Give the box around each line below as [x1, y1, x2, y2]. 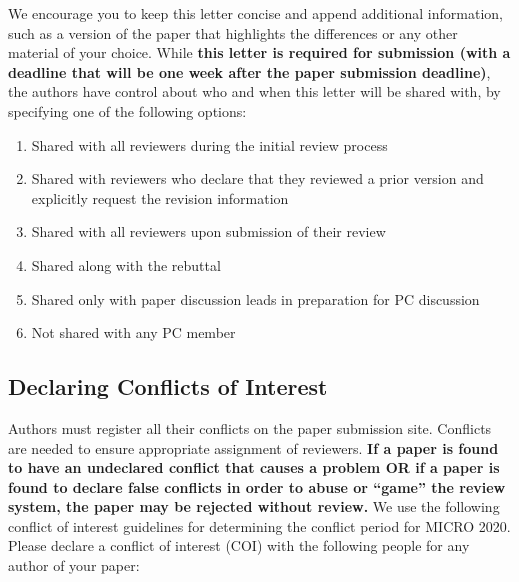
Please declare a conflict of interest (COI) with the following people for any [8, 535, 470, 556]
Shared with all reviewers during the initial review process [31, 134, 388, 155]
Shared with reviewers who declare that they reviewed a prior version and [31, 168, 484, 189]
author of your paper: [8, 555, 140, 576]
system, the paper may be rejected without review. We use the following [8, 496, 500, 517]
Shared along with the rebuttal [31, 254, 221, 275]
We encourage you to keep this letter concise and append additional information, [8, 3, 503, 23]
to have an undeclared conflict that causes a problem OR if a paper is [8, 457, 500, 478]
